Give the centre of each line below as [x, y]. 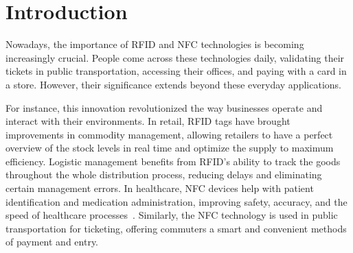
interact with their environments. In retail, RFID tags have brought [148, 121]
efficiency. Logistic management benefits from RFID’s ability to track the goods [173, 161]
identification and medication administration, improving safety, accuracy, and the [176, 201]
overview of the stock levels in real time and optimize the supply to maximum [170, 148]
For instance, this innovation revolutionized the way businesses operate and [164, 107]
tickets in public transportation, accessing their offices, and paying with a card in [176, 71]
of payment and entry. [52, 242]
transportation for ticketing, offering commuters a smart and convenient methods [176, 228]
